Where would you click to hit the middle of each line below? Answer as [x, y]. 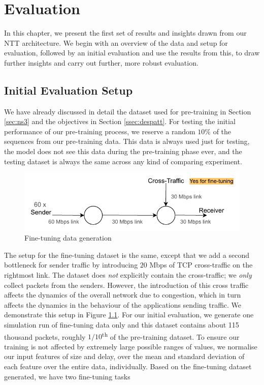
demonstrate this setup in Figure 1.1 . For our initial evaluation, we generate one [129, 315]
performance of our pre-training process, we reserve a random [100, 131]
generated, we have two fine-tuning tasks [67, 376]
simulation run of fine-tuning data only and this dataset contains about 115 [122, 325]
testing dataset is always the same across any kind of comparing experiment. [123, 161]
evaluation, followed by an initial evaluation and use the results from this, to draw [132, 53]
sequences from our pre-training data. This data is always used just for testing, [127, 141]
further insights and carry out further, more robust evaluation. [101, 62]
